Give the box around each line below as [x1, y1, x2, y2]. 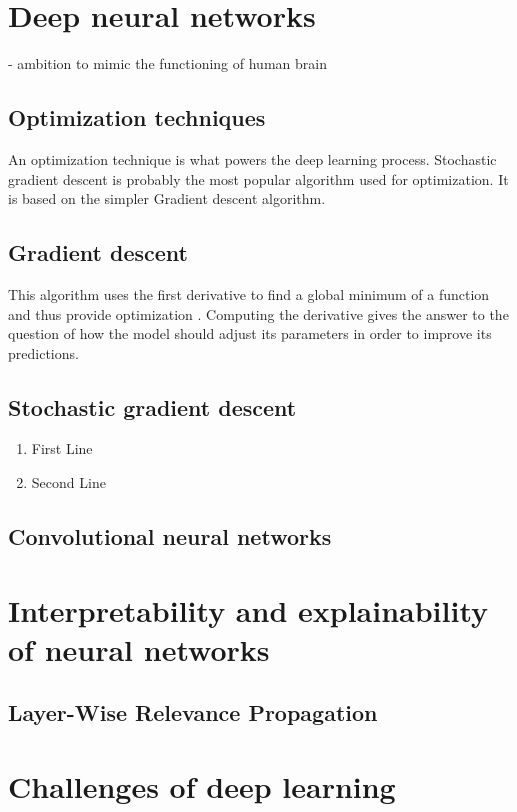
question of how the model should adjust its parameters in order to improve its [8, 323, 492, 344]
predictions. [8, 342, 79, 363]
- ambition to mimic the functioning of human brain [8, 53, 327, 74]
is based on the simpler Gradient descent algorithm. [8, 188, 326, 209]
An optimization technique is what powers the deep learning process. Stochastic [8, 148, 497, 169]
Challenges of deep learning [8, 765, 396, 806]
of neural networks [8, 628, 270, 669]
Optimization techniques [8, 102, 266, 133]
